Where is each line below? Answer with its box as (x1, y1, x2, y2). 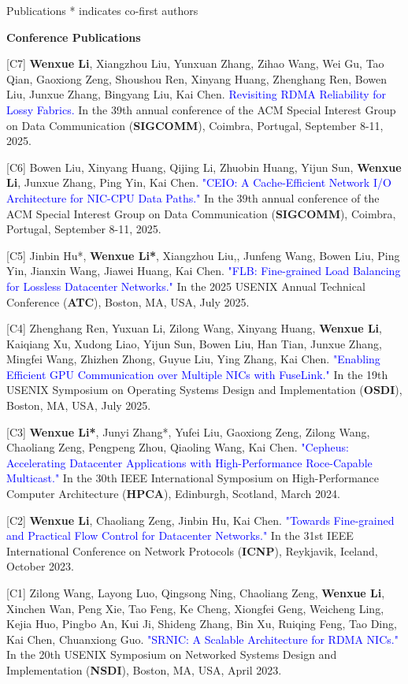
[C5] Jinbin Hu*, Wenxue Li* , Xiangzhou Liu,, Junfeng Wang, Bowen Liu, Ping (6, 247, 400, 263)
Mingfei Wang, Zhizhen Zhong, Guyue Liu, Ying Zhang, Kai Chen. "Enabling (6, 351, 380, 367)
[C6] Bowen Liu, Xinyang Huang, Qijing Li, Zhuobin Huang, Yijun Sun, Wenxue (6, 158, 402, 175)
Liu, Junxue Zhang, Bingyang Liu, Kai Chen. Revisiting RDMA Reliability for (6, 86, 387, 102)
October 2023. (6, 558, 74, 574)
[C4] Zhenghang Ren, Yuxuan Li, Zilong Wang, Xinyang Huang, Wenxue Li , (6, 320, 382, 336)
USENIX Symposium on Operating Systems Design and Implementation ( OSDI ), (6, 381, 402, 398)
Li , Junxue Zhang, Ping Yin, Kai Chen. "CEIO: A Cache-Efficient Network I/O (6, 174, 391, 191)
